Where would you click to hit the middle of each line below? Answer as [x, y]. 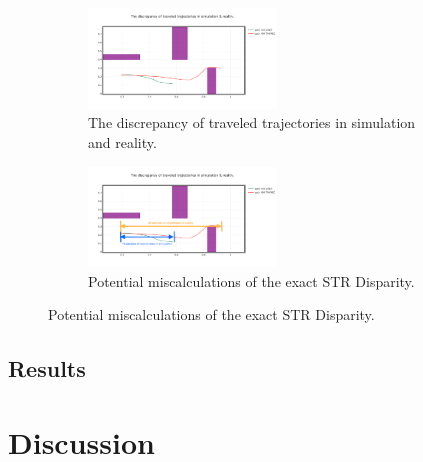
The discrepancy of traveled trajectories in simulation [252, 122]
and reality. [122, 141]
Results [47, 368]
